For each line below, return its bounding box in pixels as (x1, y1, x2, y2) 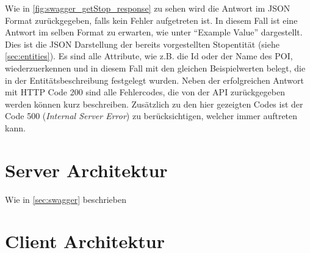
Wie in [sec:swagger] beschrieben (5, 193, 127, 205)
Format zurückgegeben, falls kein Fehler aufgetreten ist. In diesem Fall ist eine (5, 13, 298, 26)
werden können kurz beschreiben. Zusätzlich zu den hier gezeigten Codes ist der (5, 97, 303, 110)
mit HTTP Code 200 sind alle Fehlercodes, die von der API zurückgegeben (5, 86, 285, 98)
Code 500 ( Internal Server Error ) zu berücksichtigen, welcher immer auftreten (5, 109, 298, 122)
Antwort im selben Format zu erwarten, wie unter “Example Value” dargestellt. (5, 26, 303, 38)
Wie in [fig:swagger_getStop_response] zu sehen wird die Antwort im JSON (5, 2, 290, 14)
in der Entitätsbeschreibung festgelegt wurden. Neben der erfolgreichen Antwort (5, 73, 304, 86)
